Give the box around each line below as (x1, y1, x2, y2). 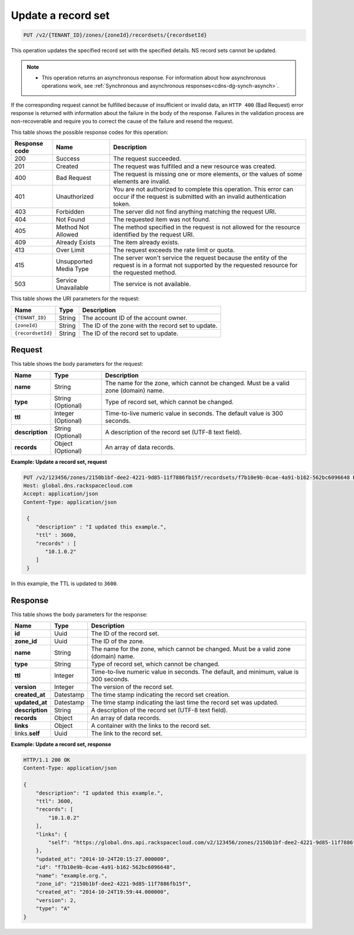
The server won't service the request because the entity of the (113, 254, 287, 262)
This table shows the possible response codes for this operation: (11, 129, 169, 136)
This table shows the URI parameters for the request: (11, 295, 140, 302)
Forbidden (55, 208, 85, 216)
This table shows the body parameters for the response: (11, 611, 147, 618)
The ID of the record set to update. (82, 329, 179, 337)
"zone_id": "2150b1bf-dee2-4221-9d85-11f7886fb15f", (35, 880, 192, 887)
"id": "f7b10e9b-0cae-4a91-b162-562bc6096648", (35, 864, 176, 871)
